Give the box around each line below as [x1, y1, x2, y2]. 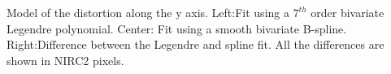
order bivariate [311, 4, 384, 20]
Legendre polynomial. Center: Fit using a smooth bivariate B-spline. [7, 20, 347, 37]
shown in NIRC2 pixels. [7, 51, 124, 68]
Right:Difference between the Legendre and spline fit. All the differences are [7, 36, 384, 53]
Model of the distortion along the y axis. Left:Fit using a [7, 4, 289, 20]
